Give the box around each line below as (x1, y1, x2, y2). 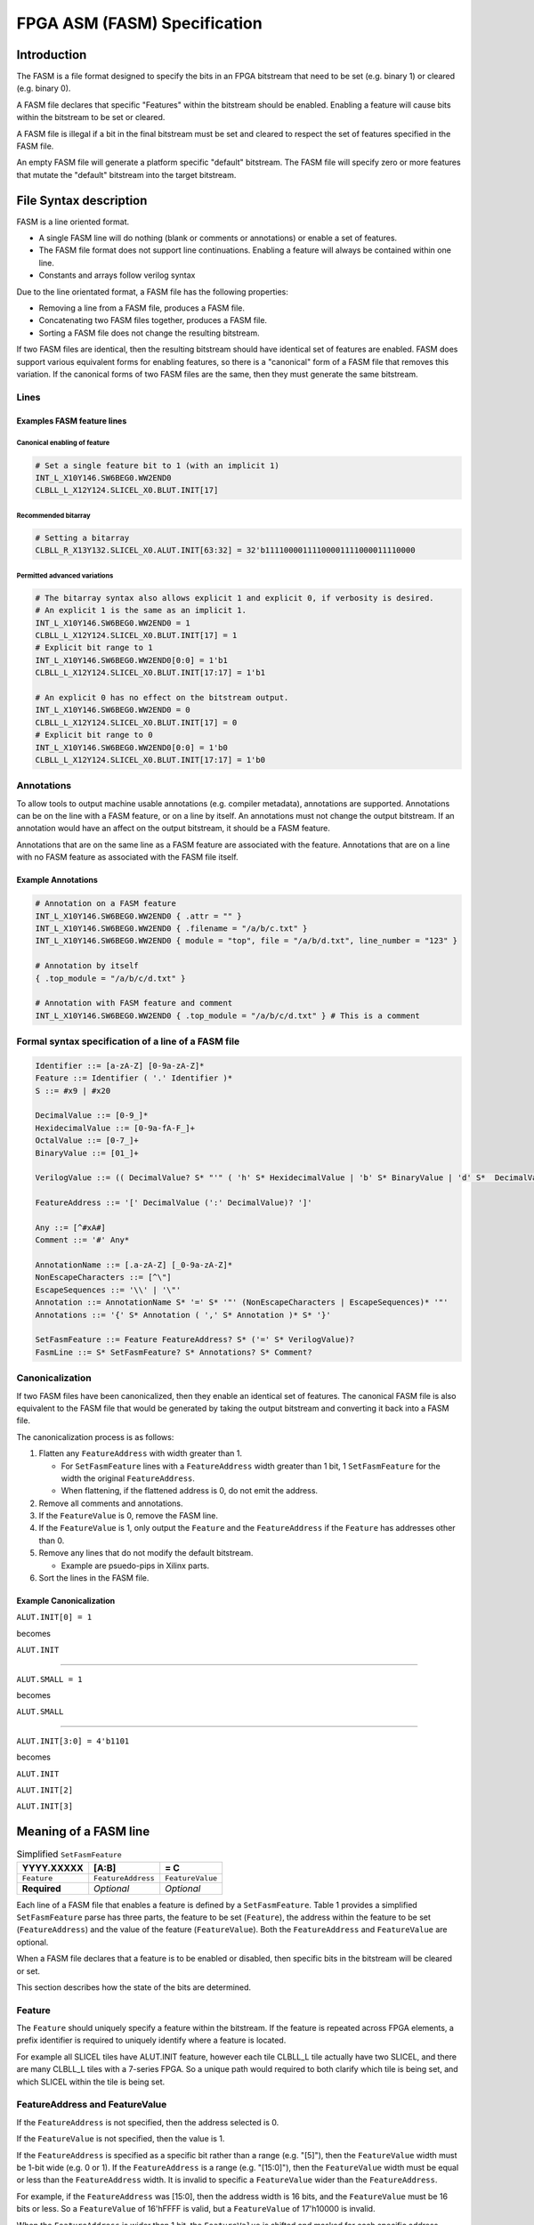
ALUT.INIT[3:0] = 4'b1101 (16, 1735, 130, 1746)
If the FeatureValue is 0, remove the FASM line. (38, 1510, 218, 1521)
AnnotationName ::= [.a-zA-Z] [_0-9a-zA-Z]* (35, 1260, 233, 1270)
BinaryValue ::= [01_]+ (35, 1148, 140, 1158)
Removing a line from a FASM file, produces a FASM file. (38, 303, 245, 313)
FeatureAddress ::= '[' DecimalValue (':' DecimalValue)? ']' (35, 1198, 312, 1208)
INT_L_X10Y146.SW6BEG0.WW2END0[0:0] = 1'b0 (35, 742, 229, 752)
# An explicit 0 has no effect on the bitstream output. (35, 692, 289, 702)
